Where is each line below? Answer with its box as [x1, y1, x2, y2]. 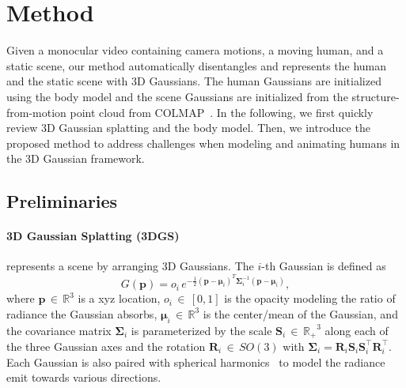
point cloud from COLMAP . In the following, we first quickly [70, 104, 374, 120]
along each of [324, 322, 389, 338]
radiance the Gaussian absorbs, [6, 305, 157, 322]
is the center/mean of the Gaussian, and [203, 305, 398, 322]
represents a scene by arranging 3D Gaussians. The [6, 258, 254, 274]
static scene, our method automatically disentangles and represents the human [6, 57, 387, 73]
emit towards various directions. [6, 369, 161, 386]
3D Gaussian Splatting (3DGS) [6, 228, 180, 244]
